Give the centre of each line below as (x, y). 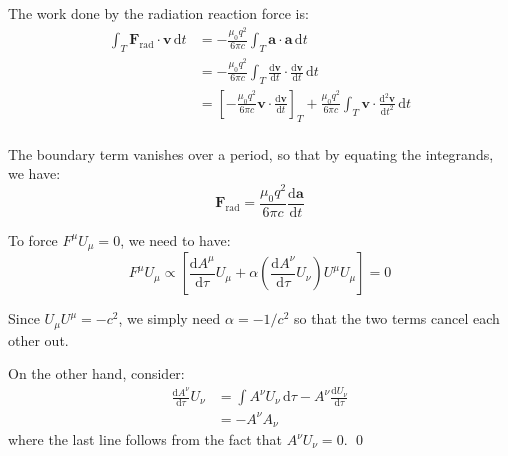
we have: (34, 173)
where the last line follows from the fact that (145, 439)
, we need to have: (175, 239)
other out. (38, 339)
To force (33, 239)
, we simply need (169, 318)
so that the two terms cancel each (396, 318)
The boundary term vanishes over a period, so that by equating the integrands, (251, 153)
